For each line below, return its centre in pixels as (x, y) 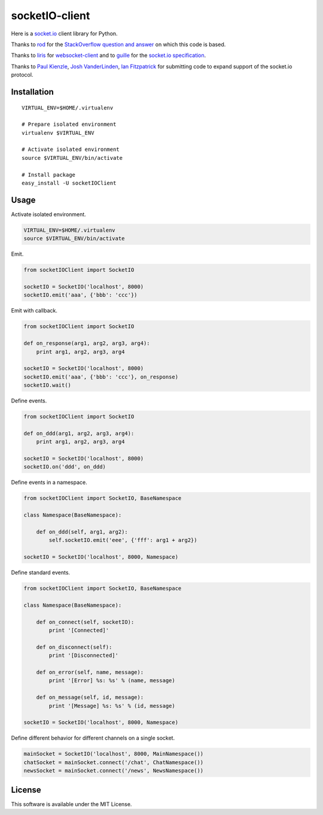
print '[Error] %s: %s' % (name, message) (112, 681)
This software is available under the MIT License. (71, 804)
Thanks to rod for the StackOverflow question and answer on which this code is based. (118, 44)
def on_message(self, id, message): (90, 697)
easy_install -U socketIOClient (69, 183)
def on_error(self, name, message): (90, 672)
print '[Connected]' (79, 631)
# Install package (49, 175)
